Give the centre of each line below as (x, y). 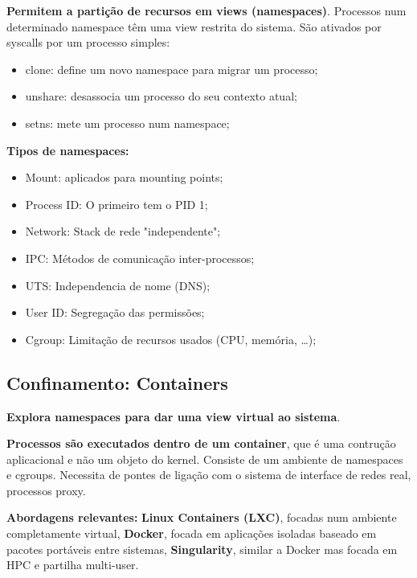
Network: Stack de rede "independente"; (123, 231)
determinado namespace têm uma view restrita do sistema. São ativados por (194, 26)
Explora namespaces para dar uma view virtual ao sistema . (174, 416)
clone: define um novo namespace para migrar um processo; (172, 69)
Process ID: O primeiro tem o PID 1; (117, 204)
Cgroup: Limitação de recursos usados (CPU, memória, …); (171, 339)
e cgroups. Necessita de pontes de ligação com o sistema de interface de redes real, (209, 475)
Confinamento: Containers (117, 382)
